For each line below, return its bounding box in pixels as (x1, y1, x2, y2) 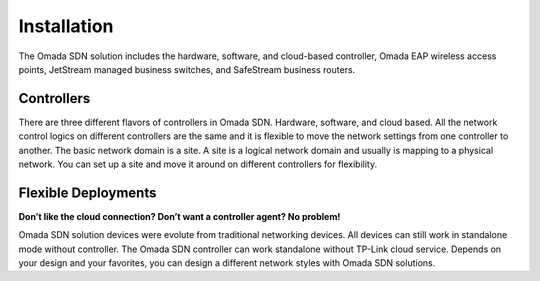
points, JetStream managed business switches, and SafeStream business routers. (18, 63, 356, 75)
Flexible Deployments (18, 184, 157, 201)
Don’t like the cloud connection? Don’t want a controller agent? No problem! (18, 210, 341, 222)
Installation (18, 15, 114, 37)
